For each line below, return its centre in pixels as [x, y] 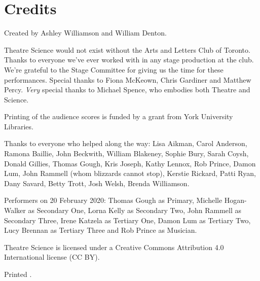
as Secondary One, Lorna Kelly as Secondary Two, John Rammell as [135, 210]
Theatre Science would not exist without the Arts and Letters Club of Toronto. [127, 49]
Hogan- [235, 200]
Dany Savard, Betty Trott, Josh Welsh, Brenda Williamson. [97, 183]
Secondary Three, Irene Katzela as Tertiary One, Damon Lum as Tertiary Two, [127, 220]
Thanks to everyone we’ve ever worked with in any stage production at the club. [129, 60]
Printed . [18, 274]
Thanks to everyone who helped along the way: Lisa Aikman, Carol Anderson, [126, 143]
